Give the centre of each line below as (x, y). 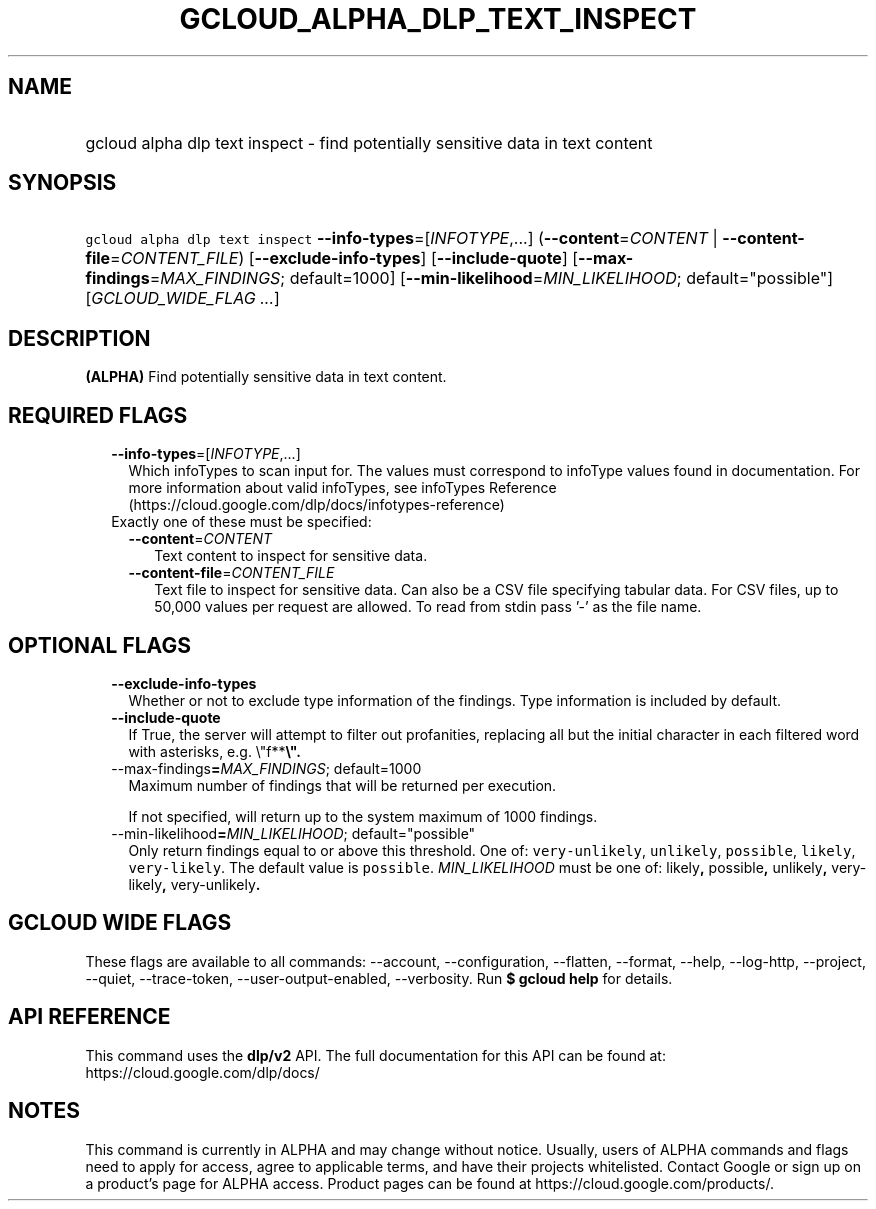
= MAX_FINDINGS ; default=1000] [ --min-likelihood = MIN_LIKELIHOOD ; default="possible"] (491, 278)
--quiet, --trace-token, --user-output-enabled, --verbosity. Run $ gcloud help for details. (379, 978)
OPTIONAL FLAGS (99, 645)
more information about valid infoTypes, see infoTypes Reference (342, 488)
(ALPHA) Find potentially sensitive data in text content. (266, 377)
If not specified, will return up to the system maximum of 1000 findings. (363, 816)
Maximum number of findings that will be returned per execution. (342, 785)
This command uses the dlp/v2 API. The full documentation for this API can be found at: (375, 1055)
